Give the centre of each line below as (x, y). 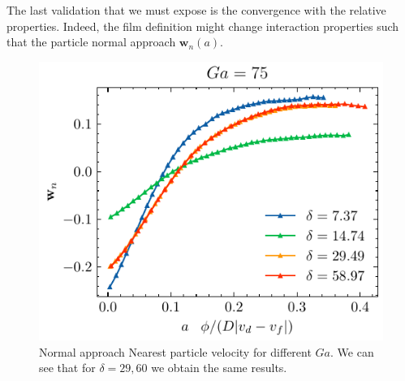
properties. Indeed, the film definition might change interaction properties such (203, 26)
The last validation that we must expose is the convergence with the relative (196, 10)
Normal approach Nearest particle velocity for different (175, 351)
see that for (67, 368)
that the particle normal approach (91, 42)
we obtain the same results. (219, 368)
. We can (352, 351)
